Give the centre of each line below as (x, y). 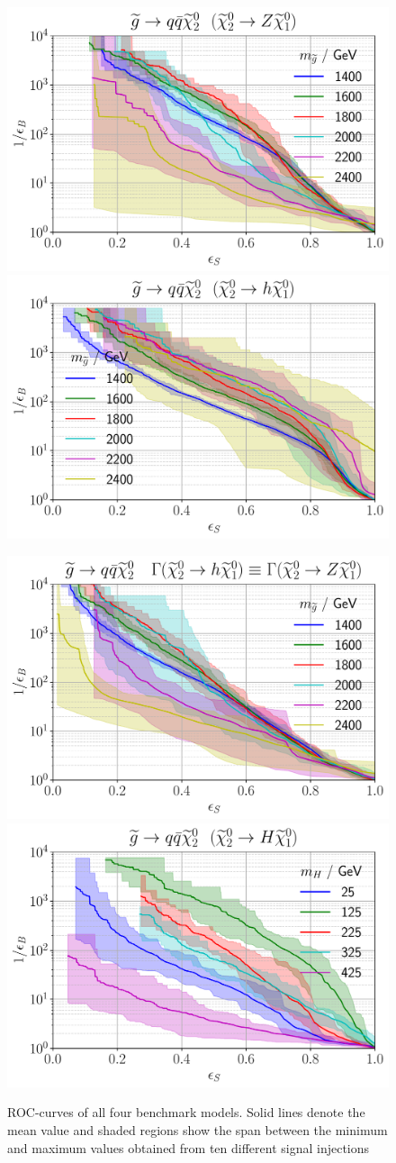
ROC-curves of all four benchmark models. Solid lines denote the (186, 1112)
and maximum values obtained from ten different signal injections (189, 1147)
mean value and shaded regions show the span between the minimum (198, 1129)
